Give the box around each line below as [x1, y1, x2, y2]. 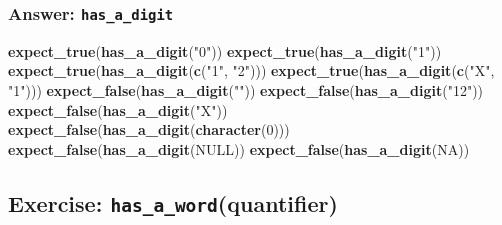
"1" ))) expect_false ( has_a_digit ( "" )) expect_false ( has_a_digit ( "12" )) [8, 79, 484, 100]
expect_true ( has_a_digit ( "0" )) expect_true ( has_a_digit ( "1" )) [8, 40, 442, 61]
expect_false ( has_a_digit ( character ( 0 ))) [8, 119, 290, 140]
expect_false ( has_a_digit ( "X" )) [8, 99, 228, 120]
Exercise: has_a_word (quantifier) [8, 187, 338, 218]
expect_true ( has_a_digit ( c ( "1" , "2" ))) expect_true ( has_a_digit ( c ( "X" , [8, 60, 495, 81]
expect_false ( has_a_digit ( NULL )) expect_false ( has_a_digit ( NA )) [8, 138, 470, 159]
